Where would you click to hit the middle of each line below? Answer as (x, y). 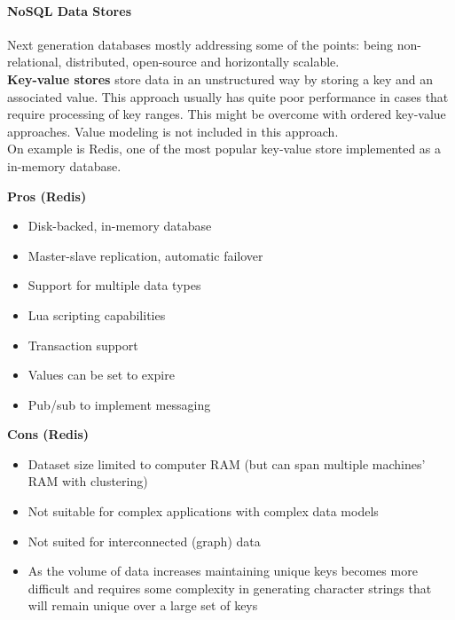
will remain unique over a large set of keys (143, 605)
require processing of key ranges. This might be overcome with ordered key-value (227, 114)
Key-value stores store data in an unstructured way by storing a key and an (220, 78)
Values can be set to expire (101, 375)
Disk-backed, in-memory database (120, 226)
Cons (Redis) (48, 434)
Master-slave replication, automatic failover (145, 255)
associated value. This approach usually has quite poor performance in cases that (228, 96)
